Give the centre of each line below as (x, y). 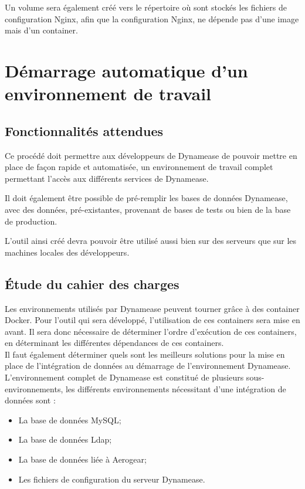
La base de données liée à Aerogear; (82, 459)
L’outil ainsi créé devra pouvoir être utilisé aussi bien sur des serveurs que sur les (151, 241)
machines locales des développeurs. (67, 252)
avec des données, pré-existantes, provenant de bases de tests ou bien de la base (148, 209)
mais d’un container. (41, 30)
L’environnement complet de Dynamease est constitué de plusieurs (124, 377)
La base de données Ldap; (65, 439)
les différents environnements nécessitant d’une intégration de (176, 388)
